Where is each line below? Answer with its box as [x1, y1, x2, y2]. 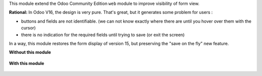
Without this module [9, 50, 51, 55]
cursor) [21, 25, 36, 31]
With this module [9, 60, 45, 66]
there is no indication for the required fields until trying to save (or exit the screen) [21, 32, 185, 38]
